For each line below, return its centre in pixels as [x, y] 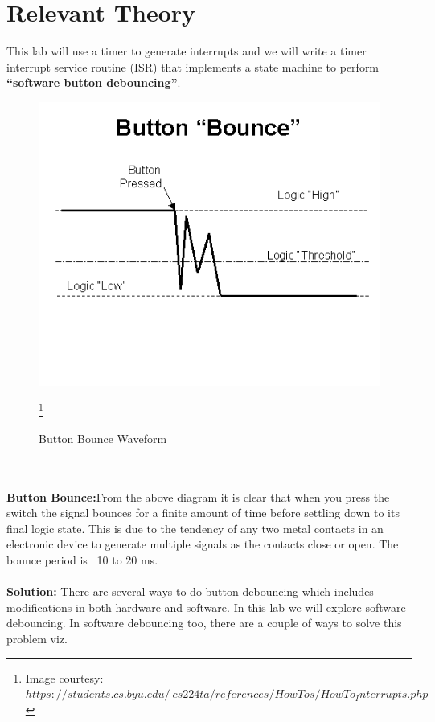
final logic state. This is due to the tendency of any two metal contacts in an [195, 528]
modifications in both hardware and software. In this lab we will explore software [206, 607]
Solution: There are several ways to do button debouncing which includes [190, 591]
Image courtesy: [64, 677]
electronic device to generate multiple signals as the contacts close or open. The [203, 544]
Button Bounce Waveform [103, 438]
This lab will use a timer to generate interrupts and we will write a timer [187, 51]
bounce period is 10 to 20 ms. [82, 560]
